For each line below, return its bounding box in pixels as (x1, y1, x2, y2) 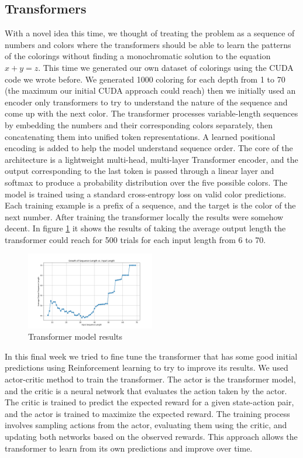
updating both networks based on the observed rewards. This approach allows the (5, 430, 298, 443)
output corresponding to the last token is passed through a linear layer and (5, 165, 274, 177)
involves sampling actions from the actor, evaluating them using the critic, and (5, 419, 287, 431)
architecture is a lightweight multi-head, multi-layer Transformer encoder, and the (5, 153, 298, 165)
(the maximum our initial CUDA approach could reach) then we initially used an (5, 84, 296, 97)
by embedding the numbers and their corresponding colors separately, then (5, 118, 273, 131)
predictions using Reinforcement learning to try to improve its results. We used (5, 361, 288, 374)
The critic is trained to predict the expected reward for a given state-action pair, (5, 396, 294, 408)
